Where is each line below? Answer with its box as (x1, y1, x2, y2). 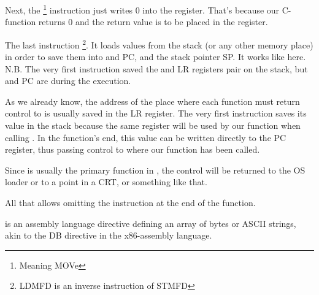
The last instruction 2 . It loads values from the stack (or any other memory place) (5, 36, 313, 51)
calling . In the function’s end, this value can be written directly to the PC (5, 131, 286, 144)
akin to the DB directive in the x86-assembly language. (5, 229, 212, 242)
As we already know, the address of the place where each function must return (5, 94, 300, 107)
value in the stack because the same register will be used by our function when (5, 119, 301, 132)
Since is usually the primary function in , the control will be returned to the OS (5, 163, 306, 176)
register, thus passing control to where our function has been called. (5, 143, 260, 156)
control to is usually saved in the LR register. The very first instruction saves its (5, 107, 307, 120)
